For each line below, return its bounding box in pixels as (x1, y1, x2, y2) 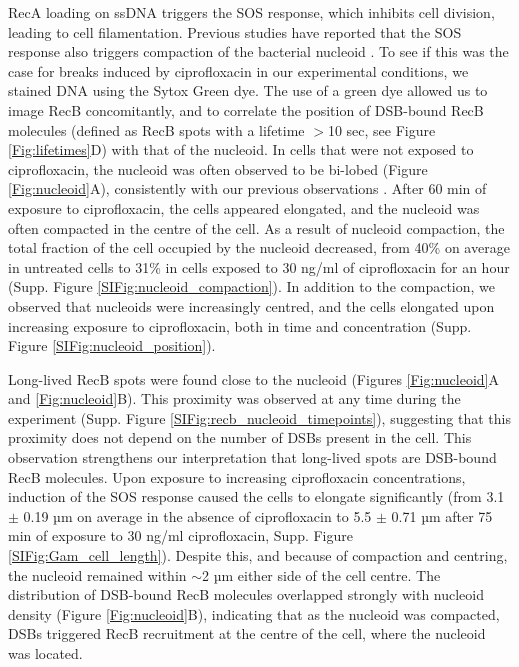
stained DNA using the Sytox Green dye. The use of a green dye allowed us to (8, 80, 488, 101)
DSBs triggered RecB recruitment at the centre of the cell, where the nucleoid (8, 623, 486, 644)
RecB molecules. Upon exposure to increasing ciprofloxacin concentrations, (8, 466, 466, 487)
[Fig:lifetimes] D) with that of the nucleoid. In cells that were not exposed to (8, 139, 474, 160)
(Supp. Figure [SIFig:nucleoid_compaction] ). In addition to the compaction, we (8, 276, 496, 297)
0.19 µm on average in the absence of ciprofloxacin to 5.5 (23, 505, 372, 526)
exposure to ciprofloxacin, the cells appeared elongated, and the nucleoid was (8, 197, 480, 218)
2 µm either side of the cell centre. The (202, 564, 441, 585)
